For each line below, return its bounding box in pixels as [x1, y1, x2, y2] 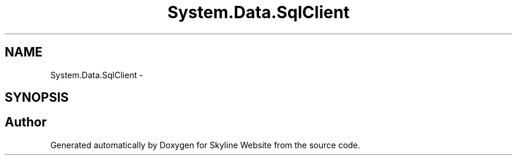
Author [5, 115, 47, 130]
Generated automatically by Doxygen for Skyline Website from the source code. [50, 139, 361, 150]
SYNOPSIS [5, 90, 69, 105]
